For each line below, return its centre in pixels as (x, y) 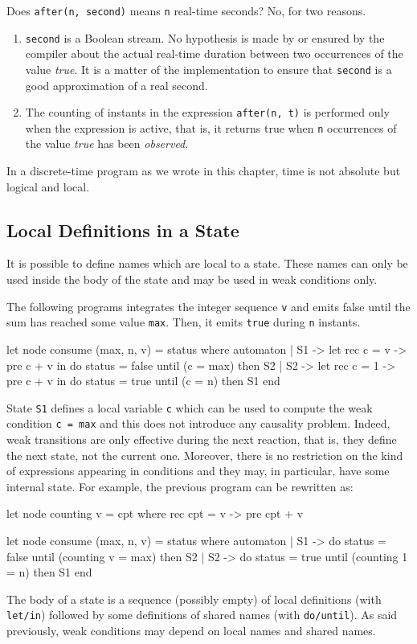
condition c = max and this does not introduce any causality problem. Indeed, (198, 423)
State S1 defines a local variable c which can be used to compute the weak (190, 407)
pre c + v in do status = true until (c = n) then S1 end (143, 381)
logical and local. (48, 186)
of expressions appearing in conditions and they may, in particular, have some (198, 471)
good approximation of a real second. (117, 85)
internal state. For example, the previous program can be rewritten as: (180, 486)
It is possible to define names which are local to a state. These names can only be (207, 263)
